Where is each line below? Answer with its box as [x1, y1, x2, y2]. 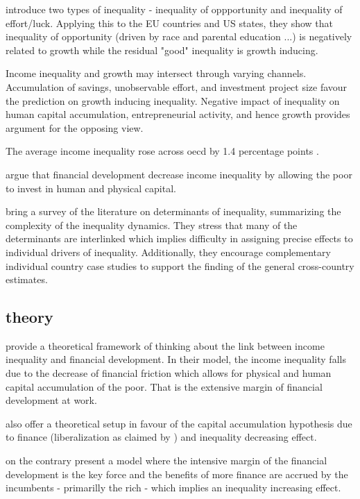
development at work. [6, 393, 97, 407]
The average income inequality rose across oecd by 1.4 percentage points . [6, 144, 319, 158]
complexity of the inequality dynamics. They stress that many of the [6, 217, 298, 232]
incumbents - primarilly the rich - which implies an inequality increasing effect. [6, 480, 341, 495]
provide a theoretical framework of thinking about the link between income [6, 338, 325, 353]
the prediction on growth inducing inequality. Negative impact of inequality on [6, 93, 340, 108]
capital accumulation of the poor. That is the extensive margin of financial [6, 379, 323, 394]
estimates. [6, 272, 48, 287]
